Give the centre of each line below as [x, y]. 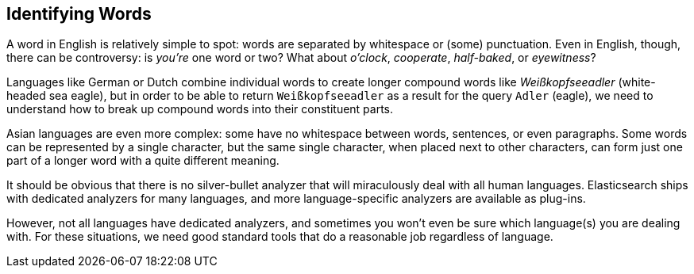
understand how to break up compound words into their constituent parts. [200, 109]
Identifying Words [79, 14]
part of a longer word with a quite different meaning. [143, 161]
